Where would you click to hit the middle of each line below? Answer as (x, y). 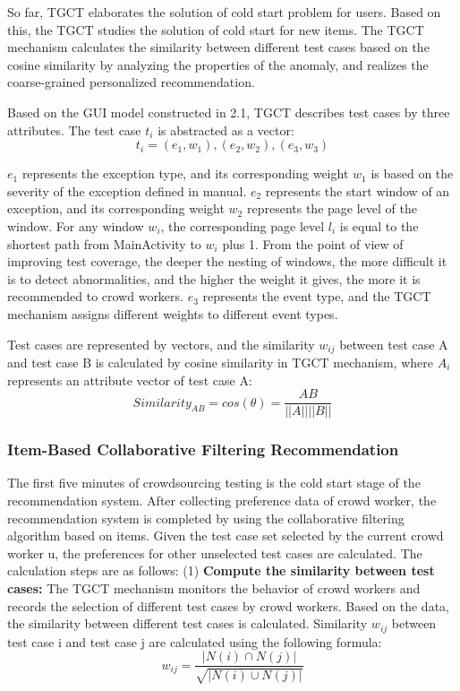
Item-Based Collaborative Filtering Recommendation (203, 449)
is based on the (412, 173)
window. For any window (76, 225)
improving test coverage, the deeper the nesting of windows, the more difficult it (227, 261)
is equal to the (379, 225)
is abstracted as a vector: (226, 130)
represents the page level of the (332, 208)
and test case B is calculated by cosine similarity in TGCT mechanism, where (220, 362)
